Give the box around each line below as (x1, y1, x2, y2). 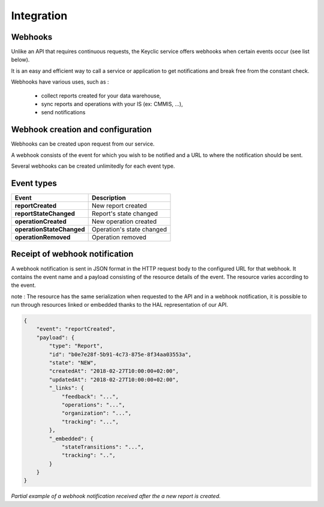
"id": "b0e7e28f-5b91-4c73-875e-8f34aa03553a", (49, 351, 192, 358)
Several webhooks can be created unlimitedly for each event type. (11, 162, 175, 170)
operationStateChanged (14, 226, 85, 233)
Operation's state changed (91, 226, 167, 233)
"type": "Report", (49, 343, 103, 349)
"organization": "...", (61, 410, 132, 417)
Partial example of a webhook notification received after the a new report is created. (11, 493, 221, 500)
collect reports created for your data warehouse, (41, 92, 161, 99)
